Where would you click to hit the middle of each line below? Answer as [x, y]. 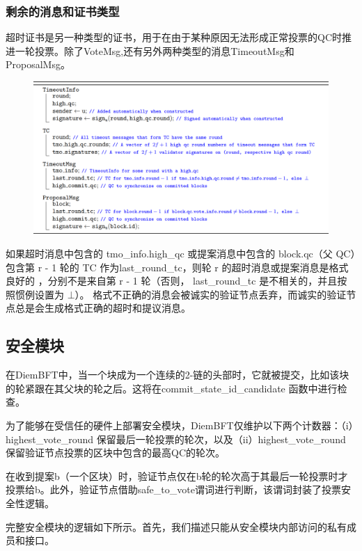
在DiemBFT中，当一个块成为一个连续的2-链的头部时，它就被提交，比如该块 [178, 375]
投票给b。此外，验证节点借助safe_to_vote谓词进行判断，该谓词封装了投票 [173, 489]
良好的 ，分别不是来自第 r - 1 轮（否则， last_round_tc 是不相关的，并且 [172, 281]
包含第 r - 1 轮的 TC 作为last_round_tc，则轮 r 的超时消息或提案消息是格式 [177, 267]
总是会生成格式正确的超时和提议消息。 [103, 308]
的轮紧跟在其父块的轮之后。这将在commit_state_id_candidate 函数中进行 [172, 388]
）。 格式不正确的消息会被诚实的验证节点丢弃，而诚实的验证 [211, 294]
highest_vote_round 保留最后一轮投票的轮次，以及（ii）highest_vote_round [176, 439]
